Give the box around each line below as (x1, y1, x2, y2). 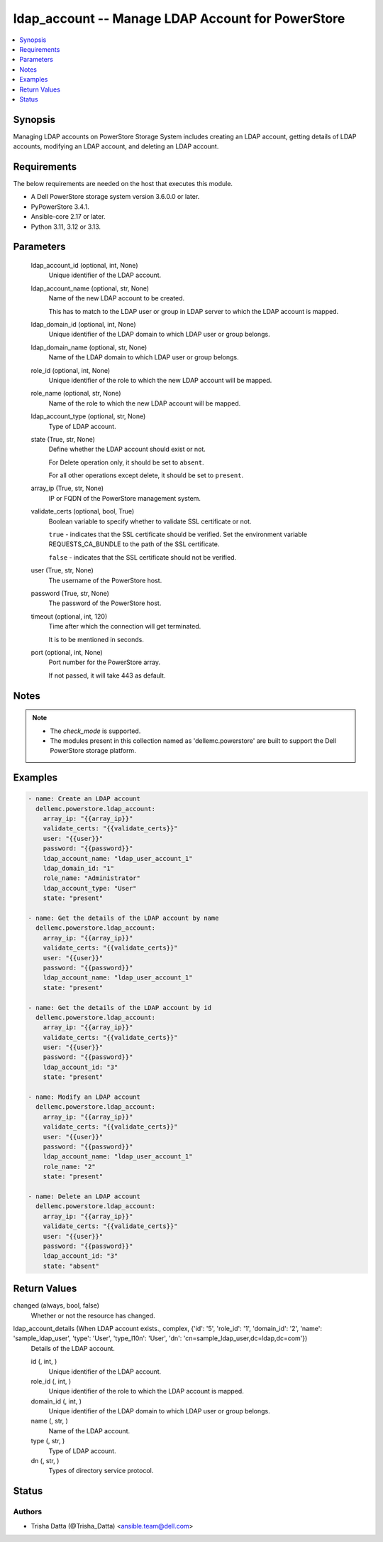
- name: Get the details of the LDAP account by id (28, 1004, 212, 1011)
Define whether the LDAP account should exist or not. (48, 445, 206, 454)
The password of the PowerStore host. (48, 599, 162, 607)
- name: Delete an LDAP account (28, 1192, 141, 1200)
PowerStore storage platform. (50, 746, 136, 755)
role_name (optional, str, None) (30, 389, 121, 398)
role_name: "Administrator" (43, 874, 141, 882)
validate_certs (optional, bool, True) (30, 507, 135, 516)
